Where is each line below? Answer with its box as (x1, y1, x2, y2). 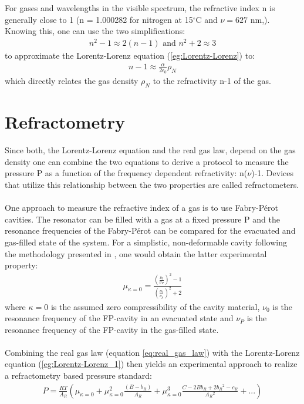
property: (5, 259, 38, 271)
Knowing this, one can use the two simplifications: (5, 25, 185, 37)
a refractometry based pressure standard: (5, 369, 152, 382)
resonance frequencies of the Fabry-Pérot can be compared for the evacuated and (5, 224, 296, 237)
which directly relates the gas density (5, 75, 139, 87)
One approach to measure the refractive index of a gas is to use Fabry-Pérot (5, 201, 279, 214)
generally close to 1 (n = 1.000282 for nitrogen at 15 (5, 13, 193, 25)
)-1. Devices (251, 167, 293, 179)
